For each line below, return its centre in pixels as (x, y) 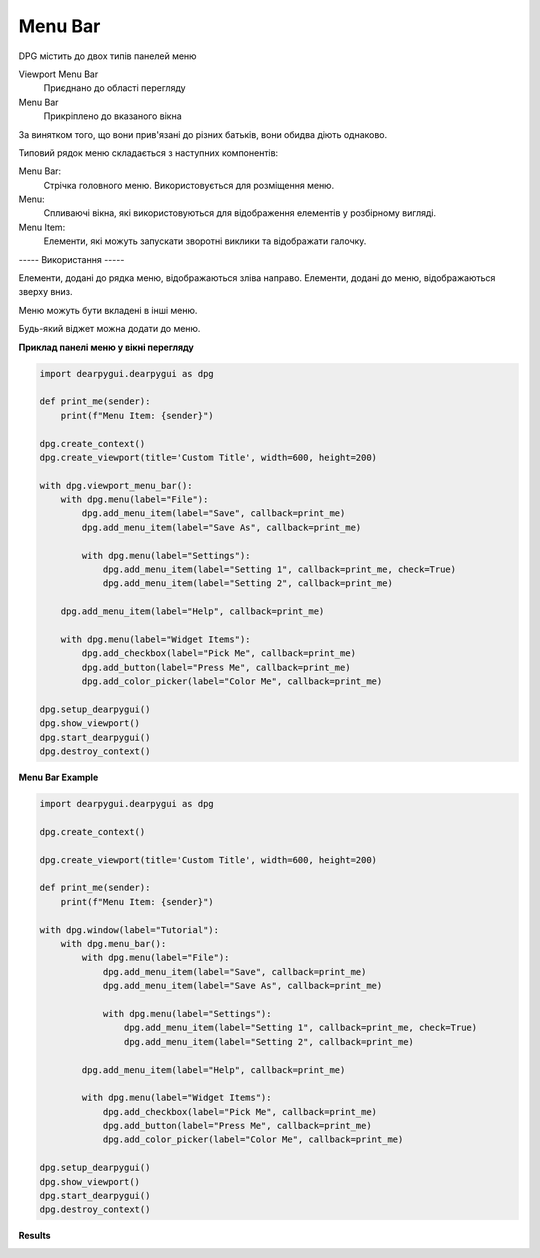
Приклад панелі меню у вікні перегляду (106, 347)
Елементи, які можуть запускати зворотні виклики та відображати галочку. (205, 241)
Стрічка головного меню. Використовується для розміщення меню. (189, 185)
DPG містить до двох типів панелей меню (107, 56)
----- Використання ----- (71, 259)
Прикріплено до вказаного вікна (112, 116)
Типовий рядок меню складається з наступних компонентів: (148, 152)
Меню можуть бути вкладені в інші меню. (108, 310)
